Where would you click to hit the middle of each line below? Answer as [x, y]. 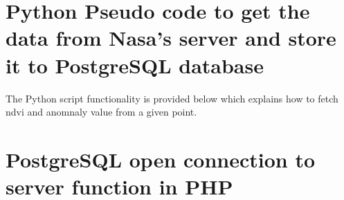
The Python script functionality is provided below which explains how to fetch [172, 98]
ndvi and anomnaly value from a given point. [101, 112]
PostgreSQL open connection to [161, 159]
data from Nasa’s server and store [171, 38]
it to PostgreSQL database [135, 65]
